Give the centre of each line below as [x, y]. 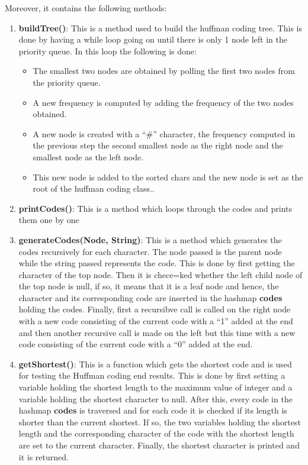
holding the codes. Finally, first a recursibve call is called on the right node [155, 309]
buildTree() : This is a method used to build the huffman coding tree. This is [160, 28]
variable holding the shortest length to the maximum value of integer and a [155, 387]
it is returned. [44, 456]
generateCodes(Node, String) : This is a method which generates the [150, 239]
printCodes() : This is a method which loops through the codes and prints [155, 208]
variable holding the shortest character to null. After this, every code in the [155, 398]
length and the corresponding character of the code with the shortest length [156, 433]
